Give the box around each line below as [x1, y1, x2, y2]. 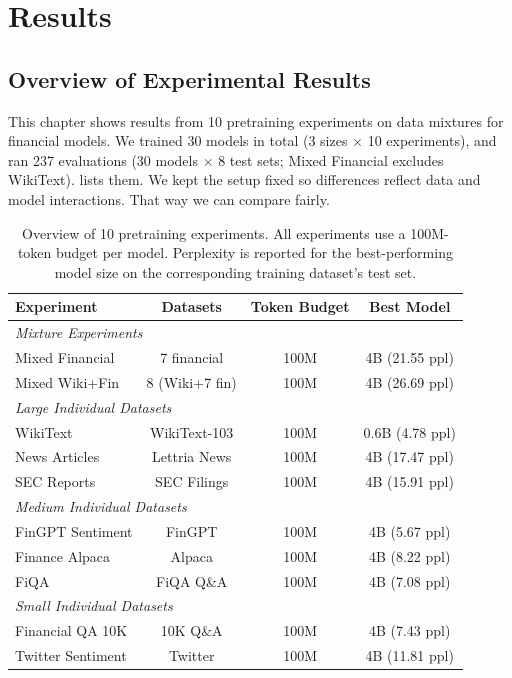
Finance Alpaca [15, 545, 111, 566]
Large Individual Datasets [15, 396, 172, 417]
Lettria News [152, 446, 232, 467]
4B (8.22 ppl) [368, 545, 451, 566]
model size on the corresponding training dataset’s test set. [54, 261, 417, 282]
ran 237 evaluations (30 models [8, 149, 198, 170]
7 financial [160, 347, 224, 368]
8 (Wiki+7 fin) [146, 371, 237, 392]
